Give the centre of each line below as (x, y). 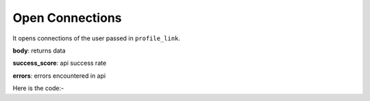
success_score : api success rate (60, 63)
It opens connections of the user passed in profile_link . (97, 38)
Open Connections (67, 18)
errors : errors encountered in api (59, 76)
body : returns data (39, 50)
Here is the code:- (38, 88)
